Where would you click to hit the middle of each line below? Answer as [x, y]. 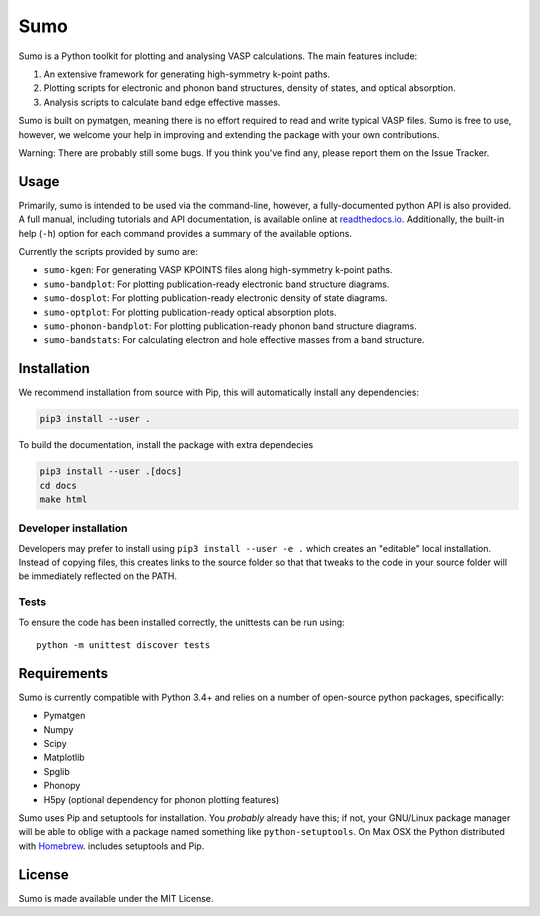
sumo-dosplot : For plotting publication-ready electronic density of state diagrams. [216, 298]
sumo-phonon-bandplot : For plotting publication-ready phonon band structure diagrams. [230, 326]
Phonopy [62, 786]
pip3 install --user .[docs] [111, 471]
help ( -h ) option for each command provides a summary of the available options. [185, 233]
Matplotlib [64, 757]
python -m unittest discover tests [123, 645]
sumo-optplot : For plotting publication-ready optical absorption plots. [190, 312]
